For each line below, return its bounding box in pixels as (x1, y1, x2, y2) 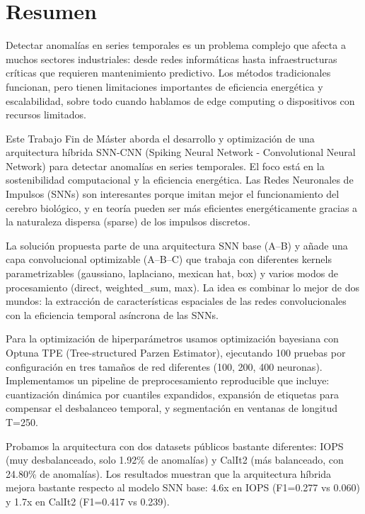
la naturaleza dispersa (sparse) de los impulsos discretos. (6, 214, 250, 229)
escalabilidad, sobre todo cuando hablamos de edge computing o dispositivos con (6, 93, 355, 108)
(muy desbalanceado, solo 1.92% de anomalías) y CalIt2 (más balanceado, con (6, 452, 344, 467)
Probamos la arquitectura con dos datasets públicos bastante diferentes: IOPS (6, 438, 344, 453)
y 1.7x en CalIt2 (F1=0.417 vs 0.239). (6, 493, 170, 508)
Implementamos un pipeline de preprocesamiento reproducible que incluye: (6, 373, 330, 388)
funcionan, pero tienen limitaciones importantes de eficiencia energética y (6, 79, 323, 94)
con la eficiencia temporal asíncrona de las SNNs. (6, 307, 219, 322)
